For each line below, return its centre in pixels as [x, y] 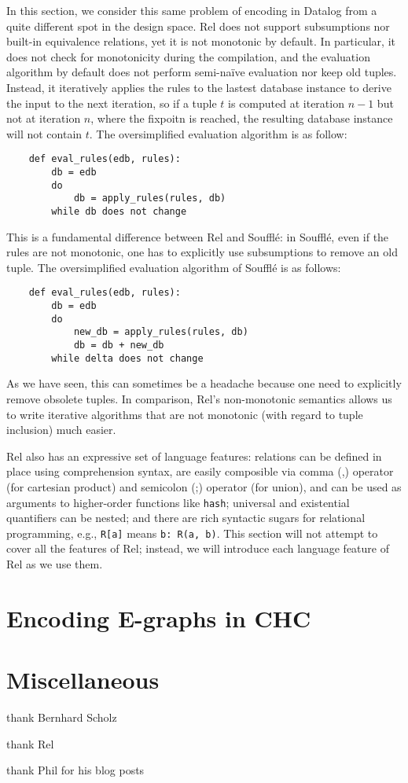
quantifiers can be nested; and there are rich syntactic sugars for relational [186, 518]
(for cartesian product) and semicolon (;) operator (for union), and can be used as [204, 486]
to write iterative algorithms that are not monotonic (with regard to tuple [185, 414]
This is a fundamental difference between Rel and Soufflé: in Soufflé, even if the [198, 236]
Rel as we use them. [55, 564]
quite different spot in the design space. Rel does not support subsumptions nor [198, 26]
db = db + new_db [119, 346]
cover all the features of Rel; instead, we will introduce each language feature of [198, 548]
